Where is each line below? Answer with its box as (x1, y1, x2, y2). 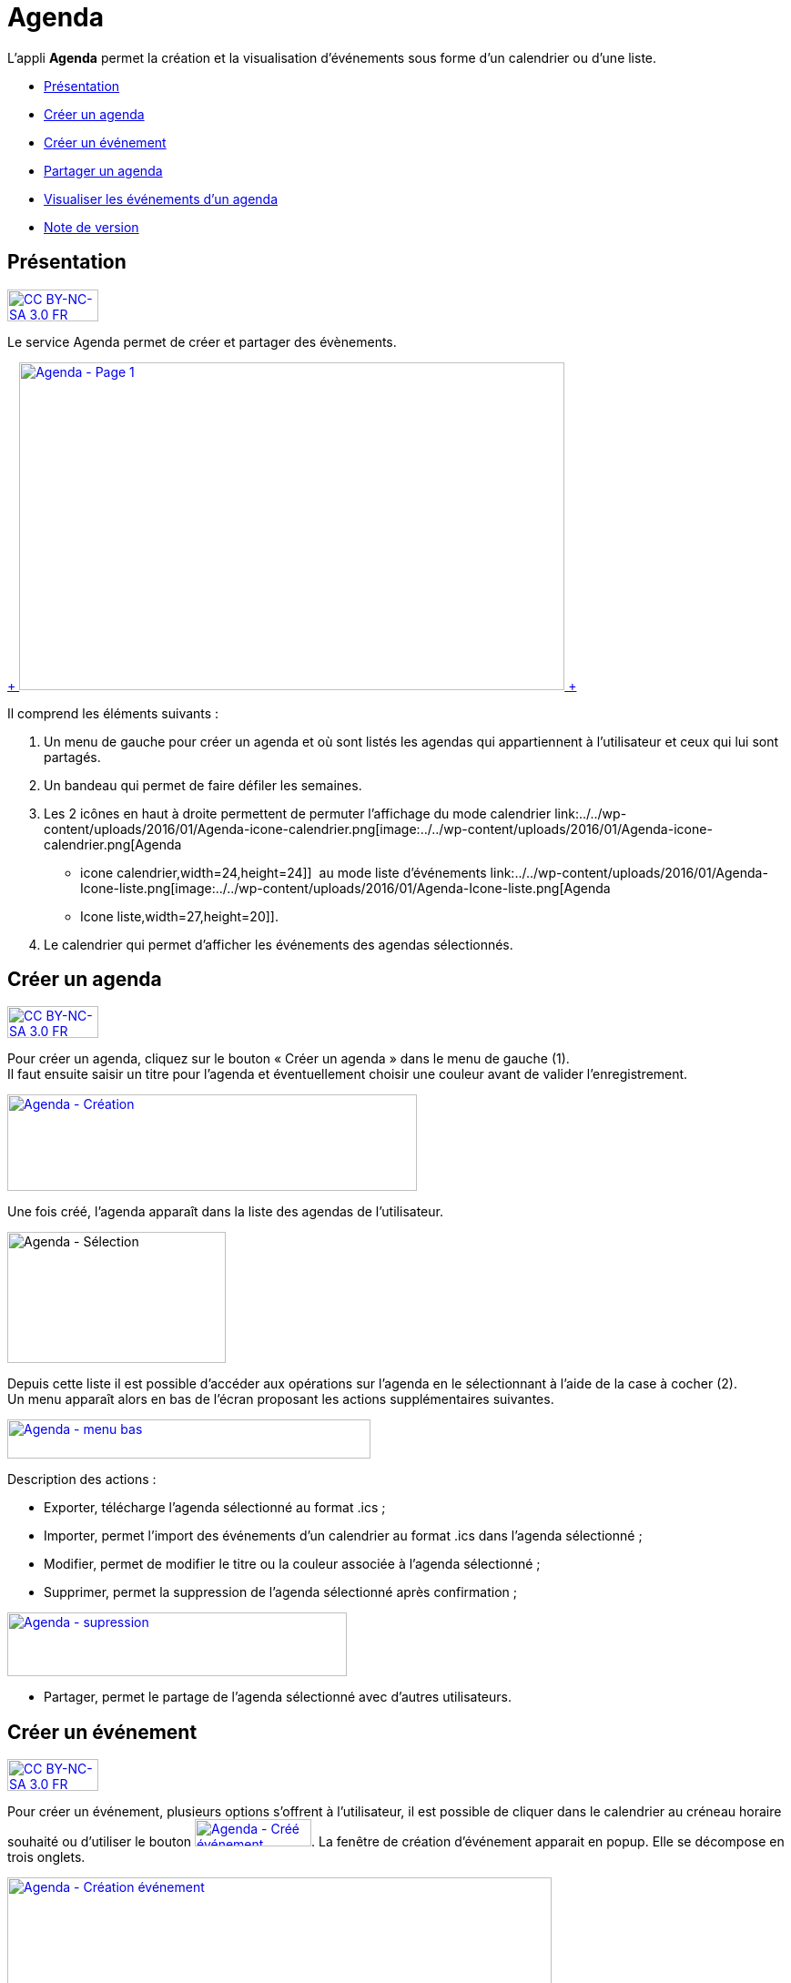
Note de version (44, 219, 139, 235)
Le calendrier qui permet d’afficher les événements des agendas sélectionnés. (44, 936, 513, 952)
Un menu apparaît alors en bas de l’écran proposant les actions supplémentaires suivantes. (7, 1391, 554, 1408)
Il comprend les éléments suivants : (7, 705, 219, 721)
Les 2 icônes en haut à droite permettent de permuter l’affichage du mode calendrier (44, 805, 552, 821)
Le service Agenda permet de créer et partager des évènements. (7, 333, 397, 350)
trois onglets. (7, 1849, 86, 1866)
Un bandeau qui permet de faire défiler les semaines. (44, 777, 362, 793)
